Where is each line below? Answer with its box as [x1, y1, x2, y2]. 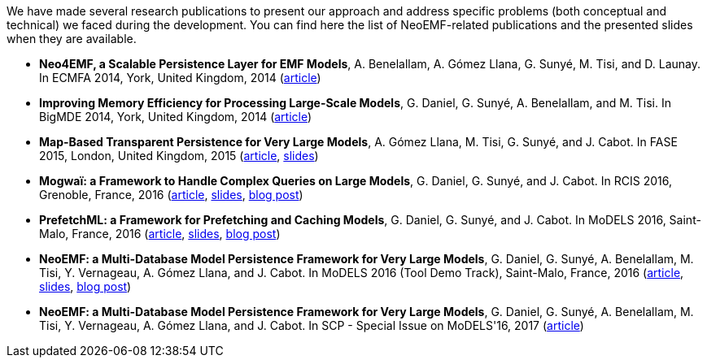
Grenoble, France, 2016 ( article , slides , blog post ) [39, 188, 303, 201]
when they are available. [7, 32, 137, 45]
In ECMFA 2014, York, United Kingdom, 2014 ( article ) [39, 71, 321, 84]
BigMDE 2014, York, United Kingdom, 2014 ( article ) [39, 110, 312, 123]
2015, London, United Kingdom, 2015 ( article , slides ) [39, 149, 319, 162]
